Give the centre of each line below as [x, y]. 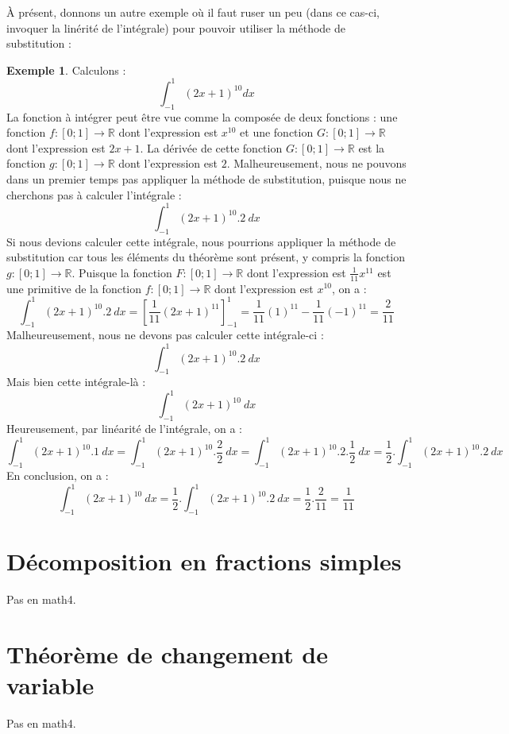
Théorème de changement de [168, 653]
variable [50, 685]
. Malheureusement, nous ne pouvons [316, 163]
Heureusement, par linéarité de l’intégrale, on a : [124, 429]
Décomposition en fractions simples [204, 561]
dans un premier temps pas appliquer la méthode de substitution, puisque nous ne [206, 179]
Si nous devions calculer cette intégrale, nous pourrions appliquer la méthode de [201, 241]
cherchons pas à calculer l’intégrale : [94, 194]
